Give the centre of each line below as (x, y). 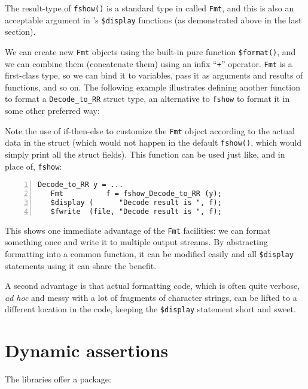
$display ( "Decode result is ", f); (136, 202)
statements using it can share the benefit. (81, 265)
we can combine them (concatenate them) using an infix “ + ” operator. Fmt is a (149, 63)
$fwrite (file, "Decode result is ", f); (136, 211)
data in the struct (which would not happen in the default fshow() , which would (153, 142)
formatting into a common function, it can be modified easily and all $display (149, 253)
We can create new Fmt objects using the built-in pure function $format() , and (150, 51)
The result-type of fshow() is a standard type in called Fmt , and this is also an (150, 8)
